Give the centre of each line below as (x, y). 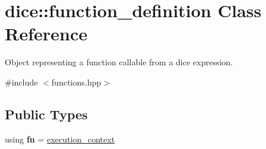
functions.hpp (76, 82)
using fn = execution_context (60, 139)
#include (21, 82)
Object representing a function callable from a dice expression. (119, 62)
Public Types (47, 114)
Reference (46, 34)
